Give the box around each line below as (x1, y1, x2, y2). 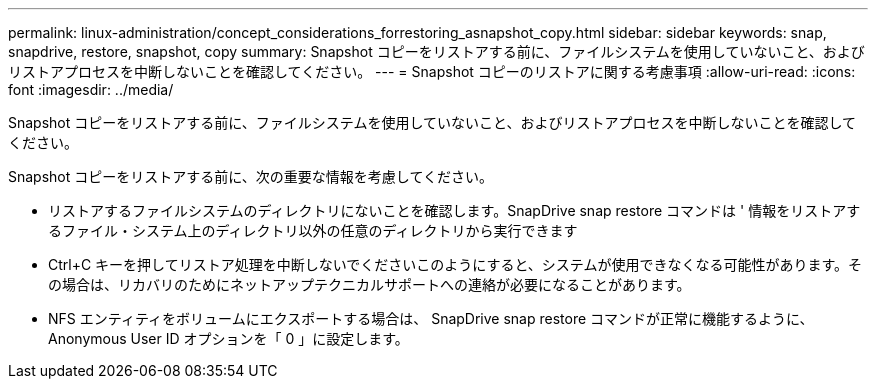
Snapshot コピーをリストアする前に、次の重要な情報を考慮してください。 (8, 168, 494, 185)
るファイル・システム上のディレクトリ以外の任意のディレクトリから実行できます (48, 222, 578, 239)
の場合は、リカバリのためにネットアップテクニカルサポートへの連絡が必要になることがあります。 (48, 276, 691, 293)
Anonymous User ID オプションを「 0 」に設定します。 (48, 330, 409, 347)
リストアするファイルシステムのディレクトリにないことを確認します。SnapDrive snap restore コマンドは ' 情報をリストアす (48, 202, 861, 219)
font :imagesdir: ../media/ (8, 81, 174, 98)
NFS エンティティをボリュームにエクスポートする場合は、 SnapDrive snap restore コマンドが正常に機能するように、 (48, 310, 814, 327)
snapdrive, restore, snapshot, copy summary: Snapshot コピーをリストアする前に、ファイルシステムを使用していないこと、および (8, 43, 865, 60)
